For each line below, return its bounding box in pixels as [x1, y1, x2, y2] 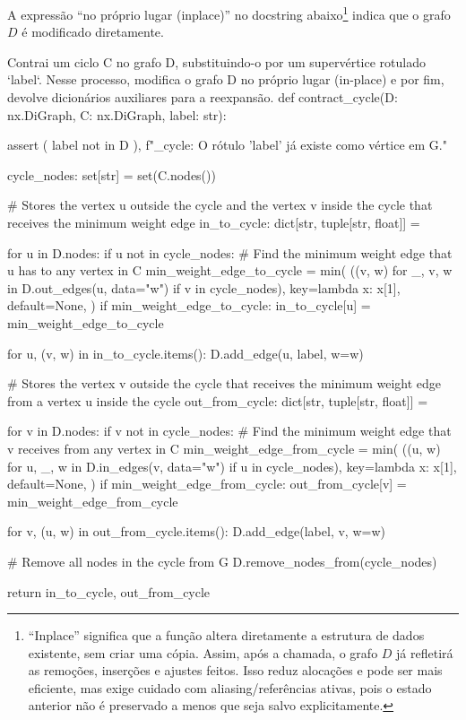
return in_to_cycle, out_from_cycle [7, 582, 211, 601]
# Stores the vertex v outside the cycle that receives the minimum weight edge [7, 374, 442, 393]
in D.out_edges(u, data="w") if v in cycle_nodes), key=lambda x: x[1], [7, 278, 401, 297]
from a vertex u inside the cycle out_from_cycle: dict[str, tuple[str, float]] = [7, 391, 428, 410]
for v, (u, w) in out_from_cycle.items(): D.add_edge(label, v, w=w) [7, 522, 385, 541]
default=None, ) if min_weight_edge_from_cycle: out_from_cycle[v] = [7, 474, 407, 493]
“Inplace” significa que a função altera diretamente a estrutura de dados [28, 626, 425, 645]
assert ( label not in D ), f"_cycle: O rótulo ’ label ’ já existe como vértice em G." [7, 135, 447, 154]
